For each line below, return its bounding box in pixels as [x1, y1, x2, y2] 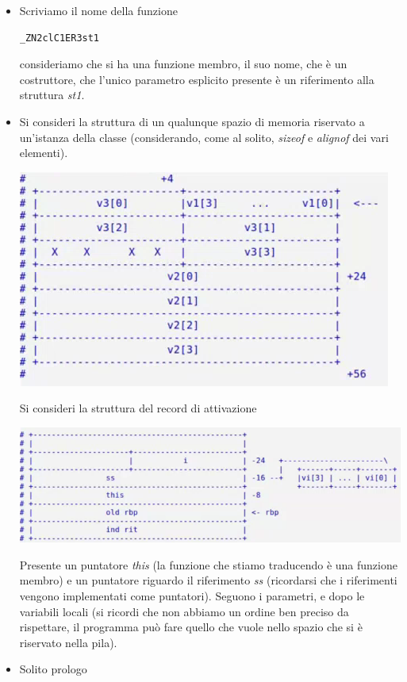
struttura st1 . [19, 86, 85, 103]
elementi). [19, 144, 68, 161]
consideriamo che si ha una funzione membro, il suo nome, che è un [19, 56, 347, 72]
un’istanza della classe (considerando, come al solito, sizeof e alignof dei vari [19, 128, 389, 145]
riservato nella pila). [19, 634, 117, 650]
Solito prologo [19, 661, 87, 677]
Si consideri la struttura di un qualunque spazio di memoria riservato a [19, 113, 365, 129]
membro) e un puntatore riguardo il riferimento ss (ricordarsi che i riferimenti [19, 572, 397, 588]
